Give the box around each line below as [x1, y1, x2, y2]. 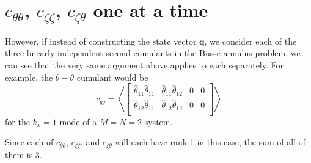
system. [144, 115, 173, 128]
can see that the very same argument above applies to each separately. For [5, 59, 284, 71]
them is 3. [5, 148, 42, 161]
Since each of [5, 136, 54, 148]
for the [5, 115, 30, 128]
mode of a [59, 115, 97, 128]
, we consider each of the [204, 34, 297, 47]
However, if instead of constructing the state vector [5, 34, 197, 47]
